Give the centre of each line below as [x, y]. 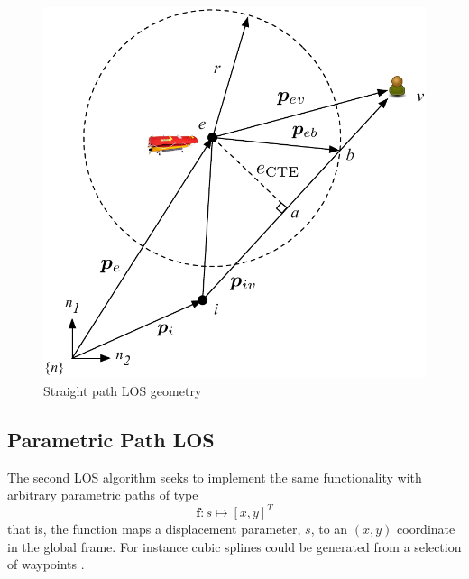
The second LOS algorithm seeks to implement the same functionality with [215, 477]
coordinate [426, 529]
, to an [329, 529]
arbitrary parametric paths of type [103, 495]
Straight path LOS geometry [123, 390]
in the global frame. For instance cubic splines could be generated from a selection [234, 546]
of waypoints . [46, 564]
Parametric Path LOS [111, 439]
